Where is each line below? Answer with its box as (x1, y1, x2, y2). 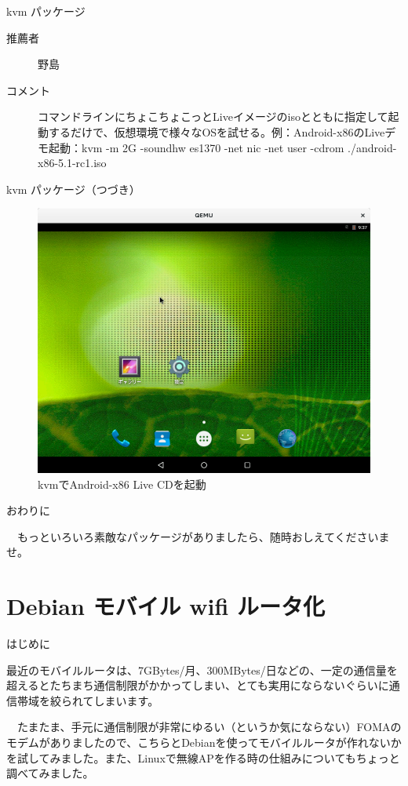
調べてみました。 (6, 765, 94, 781)
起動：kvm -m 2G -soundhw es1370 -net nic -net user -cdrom (48, 139, 344, 155)
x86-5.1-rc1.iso (38, 155, 107, 171)
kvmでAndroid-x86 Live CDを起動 (38, 475, 206, 492)
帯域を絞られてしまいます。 (16, 692, 159, 708)
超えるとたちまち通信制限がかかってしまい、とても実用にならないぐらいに (6, 677, 389, 693)
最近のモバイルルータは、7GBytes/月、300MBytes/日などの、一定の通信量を (6, 661, 398, 678)
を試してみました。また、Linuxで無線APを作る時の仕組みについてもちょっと (6, 749, 400, 766)
